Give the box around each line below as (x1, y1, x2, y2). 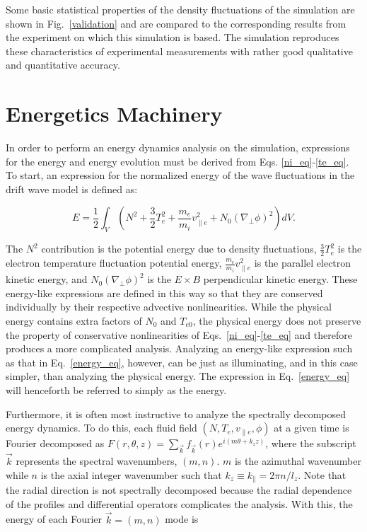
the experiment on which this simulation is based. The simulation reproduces (6, 30, 339, 45)
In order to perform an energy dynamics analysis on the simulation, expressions (6, 140, 350, 155)
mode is (165, 511, 199, 526)
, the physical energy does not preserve (192, 313, 361, 328)
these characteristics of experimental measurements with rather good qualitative (6, 43, 353, 58)
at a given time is (274, 420, 349, 435)
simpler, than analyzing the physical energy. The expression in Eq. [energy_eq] (6, 369, 350, 383)
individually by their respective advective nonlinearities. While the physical (6, 299, 332, 314)
